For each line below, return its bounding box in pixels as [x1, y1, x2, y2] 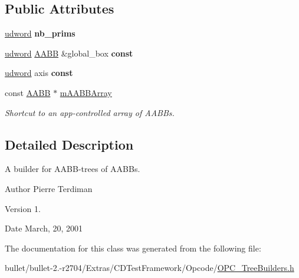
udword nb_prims [5, 27, 75, 39]
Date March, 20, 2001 [5, 222, 83, 234]
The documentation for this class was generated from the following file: [5, 241, 261, 254]
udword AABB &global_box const [5, 47, 133, 59]
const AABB [5, 86, 51, 98]
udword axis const [5, 67, 73, 79]
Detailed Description [5, 135, 134, 153]
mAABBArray [60, 86, 112, 98]
